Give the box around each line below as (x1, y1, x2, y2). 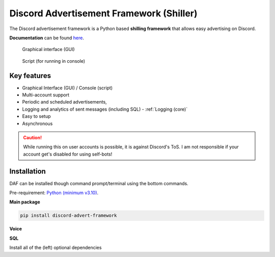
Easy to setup (22, 113, 51, 119)
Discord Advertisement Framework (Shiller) (9, 8, 198, 19)
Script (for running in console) (22, 58, 86, 64)
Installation (9, 167, 46, 175)
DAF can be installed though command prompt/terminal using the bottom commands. (9, 180, 188, 186)
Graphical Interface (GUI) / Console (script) (22, 85, 113, 91)
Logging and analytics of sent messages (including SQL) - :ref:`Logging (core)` (22, 106, 188, 112)
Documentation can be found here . (9, 35, 84, 41)
